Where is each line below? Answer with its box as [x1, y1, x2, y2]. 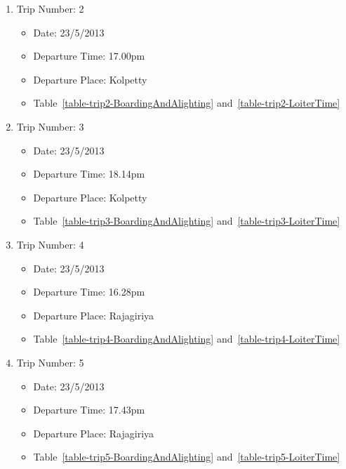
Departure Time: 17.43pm [33, 402, 145, 417]
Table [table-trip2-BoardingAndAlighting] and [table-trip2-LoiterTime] [33, 95, 340, 110]
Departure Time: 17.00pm [33, 48, 145, 63]
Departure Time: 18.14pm [33, 166, 145, 181]
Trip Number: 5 [16, 355, 84, 369]
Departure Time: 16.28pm [33, 284, 145, 299]
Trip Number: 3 [16, 119, 84, 133]
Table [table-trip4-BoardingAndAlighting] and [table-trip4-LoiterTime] [33, 331, 340, 346]
